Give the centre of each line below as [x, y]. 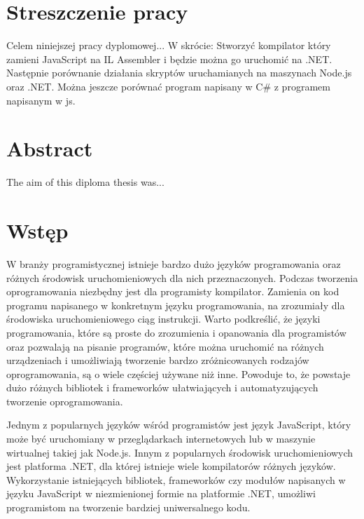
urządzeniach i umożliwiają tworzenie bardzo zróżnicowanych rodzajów [158, 360]
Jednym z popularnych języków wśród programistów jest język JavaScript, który [179, 425]
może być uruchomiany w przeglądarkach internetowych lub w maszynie [161, 439]
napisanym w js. [41, 100]
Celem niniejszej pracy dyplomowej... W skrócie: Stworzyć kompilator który [169, 45]
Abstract [50, 148]
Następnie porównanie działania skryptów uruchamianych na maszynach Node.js [179, 73]
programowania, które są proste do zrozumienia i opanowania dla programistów [176, 332]
